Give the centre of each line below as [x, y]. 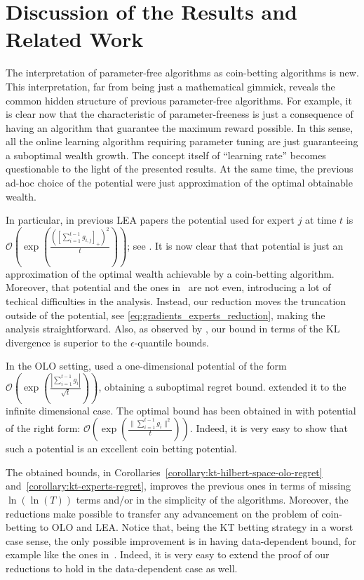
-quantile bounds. [171, 342]
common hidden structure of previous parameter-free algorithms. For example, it [179, 100]
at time [321, 220]
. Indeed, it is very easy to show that [269, 428]
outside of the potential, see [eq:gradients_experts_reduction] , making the [166, 315]
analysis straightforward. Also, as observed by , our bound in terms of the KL [173, 329]
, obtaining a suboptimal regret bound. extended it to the [222, 387]
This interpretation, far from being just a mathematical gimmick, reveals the [170, 86]
